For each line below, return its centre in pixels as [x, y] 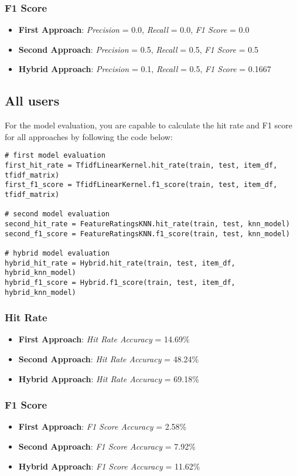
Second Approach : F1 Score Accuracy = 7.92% [107, 446]
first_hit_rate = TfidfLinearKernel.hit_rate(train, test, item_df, [141, 166]
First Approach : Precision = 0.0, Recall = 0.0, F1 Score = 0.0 [134, 30]
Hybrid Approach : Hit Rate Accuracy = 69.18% [109, 378]
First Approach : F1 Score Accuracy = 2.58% [103, 426]
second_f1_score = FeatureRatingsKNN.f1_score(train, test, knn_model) [147, 234]
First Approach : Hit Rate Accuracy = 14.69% [104, 339]
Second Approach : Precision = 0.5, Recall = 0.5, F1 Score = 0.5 [139, 49]
